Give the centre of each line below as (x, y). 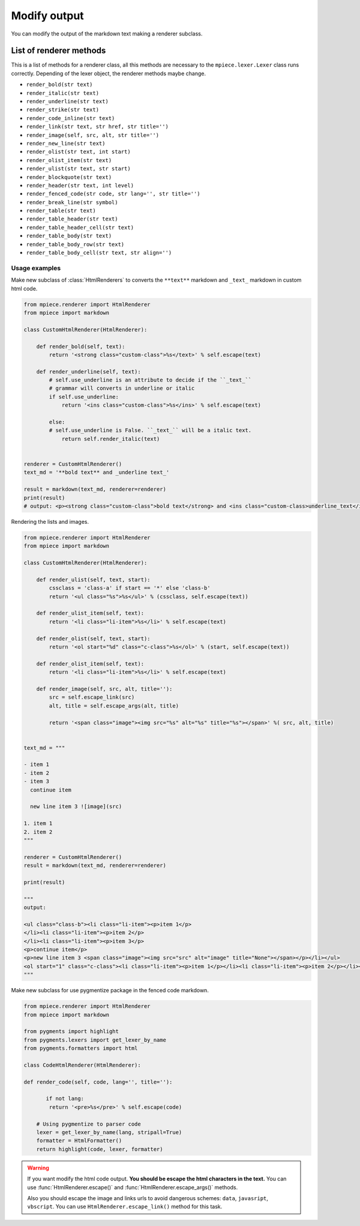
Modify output (47, 16)
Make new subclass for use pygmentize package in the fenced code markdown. (110, 991)
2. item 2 (38, 832)
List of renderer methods (58, 51)
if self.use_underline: (84, 397)
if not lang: (65, 1099)
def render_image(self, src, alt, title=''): (104, 689)
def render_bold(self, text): (81, 346)
